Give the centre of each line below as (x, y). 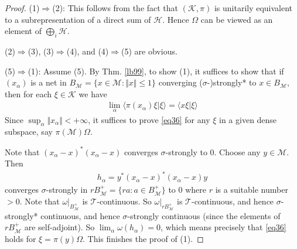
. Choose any (237, 151)
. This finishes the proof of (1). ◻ (143, 238)
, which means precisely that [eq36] (223, 227)
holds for (21, 238)
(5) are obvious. (149, 51)
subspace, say (29, 132)
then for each (28, 93)
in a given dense (248, 119)
